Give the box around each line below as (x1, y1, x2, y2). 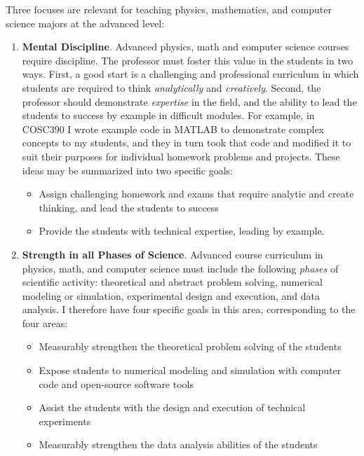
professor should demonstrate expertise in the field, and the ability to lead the (22, 94, 357, 109)
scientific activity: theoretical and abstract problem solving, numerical (22, 275, 323, 289)
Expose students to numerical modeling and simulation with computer (39, 363, 342, 378)
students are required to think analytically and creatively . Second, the (22, 80, 321, 95)
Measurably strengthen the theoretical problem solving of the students (39, 339, 342, 354)
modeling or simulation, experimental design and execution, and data (22, 288, 320, 303)
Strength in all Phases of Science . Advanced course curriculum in (22, 247, 323, 261)
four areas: (22, 315, 68, 330)
